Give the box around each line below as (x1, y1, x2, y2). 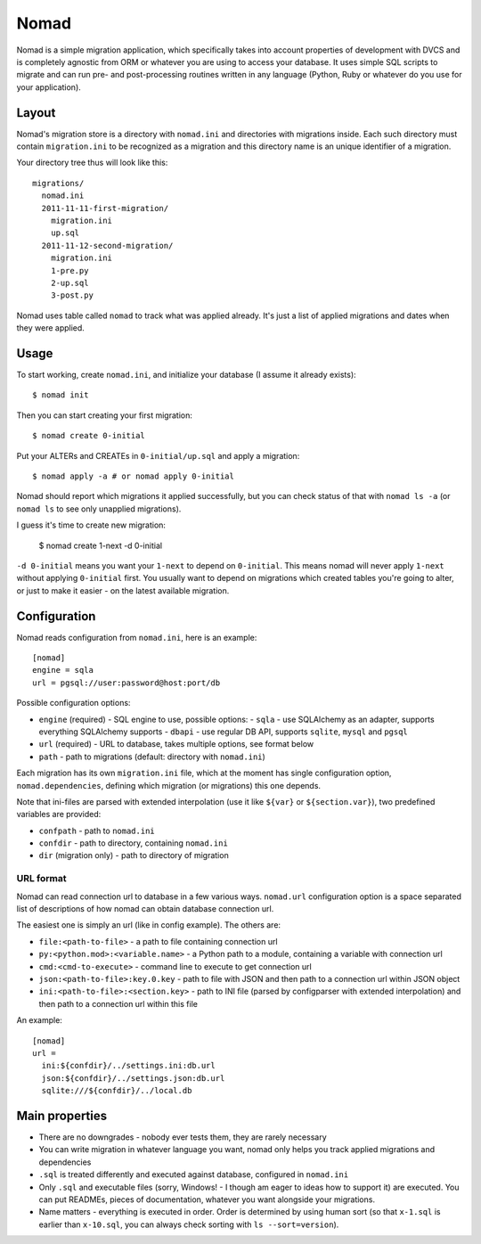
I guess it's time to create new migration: (16, 520, 167, 530)
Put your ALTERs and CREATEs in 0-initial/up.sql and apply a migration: (16, 450, 300, 461)
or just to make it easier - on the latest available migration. (16, 585, 230, 596)
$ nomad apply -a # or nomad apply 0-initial (32, 471, 235, 481)
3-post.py (50, 291, 94, 300)
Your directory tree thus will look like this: (16, 157, 168, 168)
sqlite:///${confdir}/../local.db (41, 1085, 192, 1096)
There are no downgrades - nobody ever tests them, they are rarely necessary (38, 1132, 327, 1142)
